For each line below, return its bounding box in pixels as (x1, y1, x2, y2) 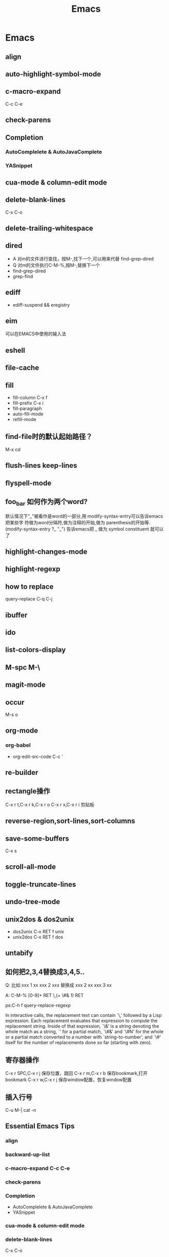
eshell (5, 346, 26, 354)
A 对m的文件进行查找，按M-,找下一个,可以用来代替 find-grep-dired (12, 255, 154, 262)
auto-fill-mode (12, 411, 44, 417)
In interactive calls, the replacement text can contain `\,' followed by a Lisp (5, 1012, 162, 1019)
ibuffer (5, 611, 28, 620)
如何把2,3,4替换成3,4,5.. (5, 967, 85, 976)
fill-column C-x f (12, 394, 48, 401)
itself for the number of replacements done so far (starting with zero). (5, 1040, 152, 1046)
